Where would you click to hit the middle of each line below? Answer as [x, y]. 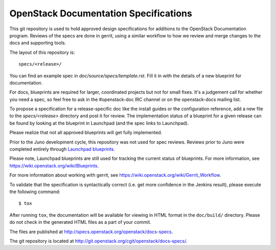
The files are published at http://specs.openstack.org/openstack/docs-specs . [91, 232]
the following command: [35, 192]
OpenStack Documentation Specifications [101, 13]
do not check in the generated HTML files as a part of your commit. [80, 222]
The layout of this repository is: [42, 52]
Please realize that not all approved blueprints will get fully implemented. [86, 133]
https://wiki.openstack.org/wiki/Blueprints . [54, 165]
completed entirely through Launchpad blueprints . [62, 149]
